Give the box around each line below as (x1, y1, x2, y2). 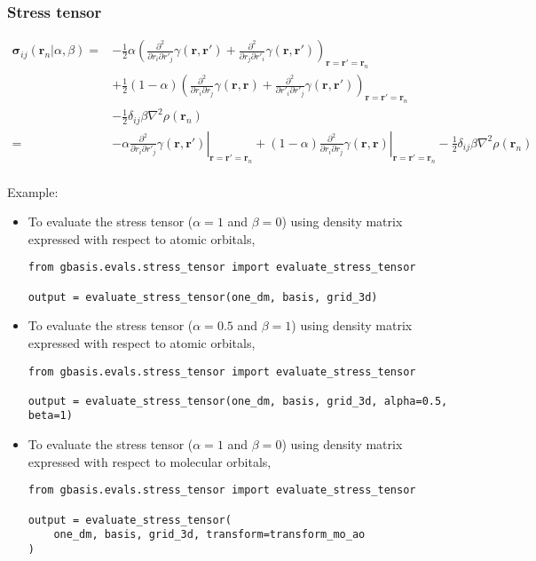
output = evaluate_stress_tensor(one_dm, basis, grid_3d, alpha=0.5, (28, 394, 448, 407)
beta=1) (28, 409, 73, 423)
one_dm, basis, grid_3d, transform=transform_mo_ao (53, 528, 366, 541)
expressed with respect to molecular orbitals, (28, 452, 272, 470)
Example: (7, 182, 59, 201)
